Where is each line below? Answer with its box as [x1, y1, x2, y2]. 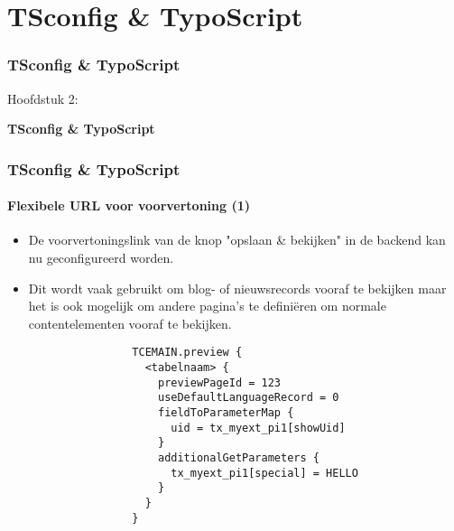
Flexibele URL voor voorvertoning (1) [7, 196, 250, 215]
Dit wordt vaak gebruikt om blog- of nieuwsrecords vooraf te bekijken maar [28, 278, 447, 297]
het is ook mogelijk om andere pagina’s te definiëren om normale [28, 296, 386, 315]
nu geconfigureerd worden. [28, 248, 174, 267]
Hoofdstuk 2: [7, 88, 79, 107]
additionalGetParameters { [157, 451, 320, 464]
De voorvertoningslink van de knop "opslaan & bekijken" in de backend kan [28, 230, 446, 249]
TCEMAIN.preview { [132, 346, 243, 359]
